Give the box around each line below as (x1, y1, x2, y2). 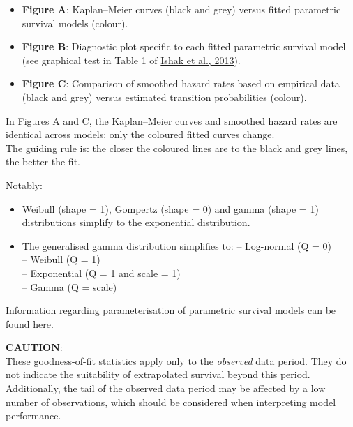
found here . (6, 316, 54, 331)
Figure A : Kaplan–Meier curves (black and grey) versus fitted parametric (22, 2, 341, 16)
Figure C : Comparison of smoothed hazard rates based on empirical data (22, 76, 340, 91)
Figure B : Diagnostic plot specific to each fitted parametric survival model (22, 39, 346, 54)
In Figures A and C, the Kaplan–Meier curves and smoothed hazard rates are (6, 113, 338, 128)
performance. (6, 408, 61, 423)
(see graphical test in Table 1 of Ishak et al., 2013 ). (22, 52, 241, 67)
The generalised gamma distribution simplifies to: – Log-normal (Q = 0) (22, 238, 331, 253)
